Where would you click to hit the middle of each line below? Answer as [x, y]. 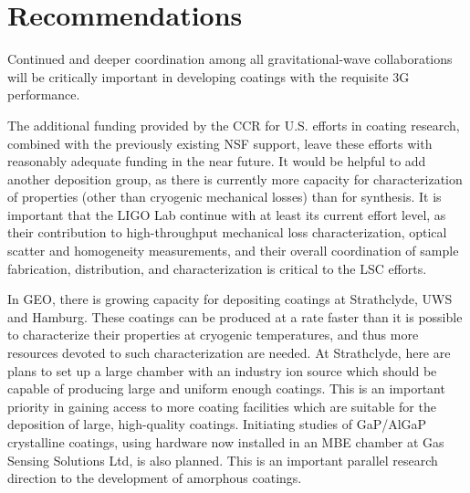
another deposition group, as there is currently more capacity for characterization [235, 178]
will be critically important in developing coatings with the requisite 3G [209, 76]
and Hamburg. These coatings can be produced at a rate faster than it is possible [235, 316]
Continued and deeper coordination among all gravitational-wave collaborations [230, 59]
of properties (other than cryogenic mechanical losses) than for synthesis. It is [225, 197]
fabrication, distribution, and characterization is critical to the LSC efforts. [217, 268]
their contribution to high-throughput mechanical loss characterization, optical [227, 232]
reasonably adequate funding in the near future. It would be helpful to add [217, 161]
